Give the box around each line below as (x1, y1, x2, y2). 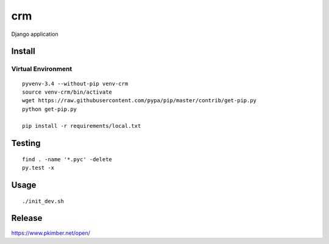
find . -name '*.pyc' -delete (22, 156, 113, 162)
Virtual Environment (11, 64, 73, 73)
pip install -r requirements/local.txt (22, 122, 141, 130)
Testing (11, 138, 41, 148)
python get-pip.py (22, 105, 77, 113)
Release (11, 213, 43, 223)
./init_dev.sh (22, 198, 64, 204)
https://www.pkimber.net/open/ (11, 229, 91, 237)
